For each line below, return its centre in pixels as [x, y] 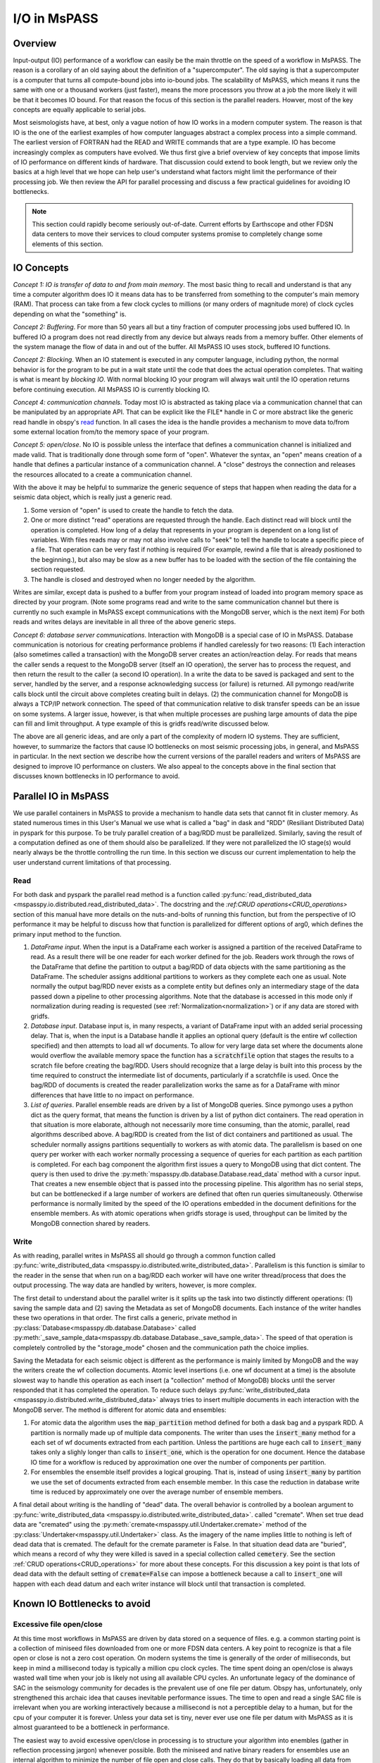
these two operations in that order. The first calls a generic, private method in [125, 1318]
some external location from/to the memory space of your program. [111, 432]
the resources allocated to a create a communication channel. [103, 474]
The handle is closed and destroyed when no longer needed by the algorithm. [143, 579]
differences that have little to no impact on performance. [112, 1095]
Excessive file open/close [58, 1624]
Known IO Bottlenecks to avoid [82, 1604]
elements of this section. [68, 244]
